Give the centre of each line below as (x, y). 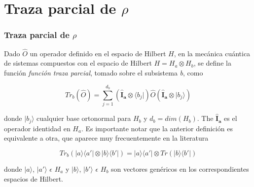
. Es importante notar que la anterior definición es (157, 128)
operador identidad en (37, 128)
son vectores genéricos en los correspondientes (180, 168)
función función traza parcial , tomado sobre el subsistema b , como (104, 73)
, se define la (212, 63)
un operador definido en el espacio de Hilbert (98, 53)
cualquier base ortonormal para (84, 118)
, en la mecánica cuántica (212, 53)
